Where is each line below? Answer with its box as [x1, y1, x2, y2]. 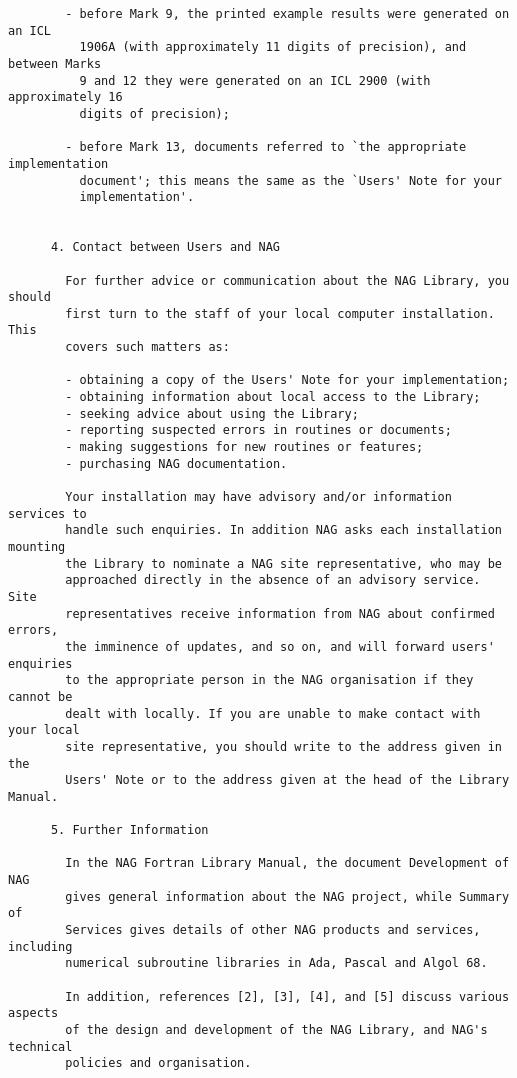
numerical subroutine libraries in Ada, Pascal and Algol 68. [65, 956, 488, 971]
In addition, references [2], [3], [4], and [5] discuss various [65, 989, 510, 1004]
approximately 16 [8, 90, 123, 105]
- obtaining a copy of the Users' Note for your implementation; [65, 373, 510, 388]
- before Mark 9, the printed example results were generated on [65, 7, 510, 21]
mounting [8, 540, 66, 554]
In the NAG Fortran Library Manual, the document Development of [65, 856, 510, 871]
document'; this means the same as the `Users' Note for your [79, 173, 502, 188]
